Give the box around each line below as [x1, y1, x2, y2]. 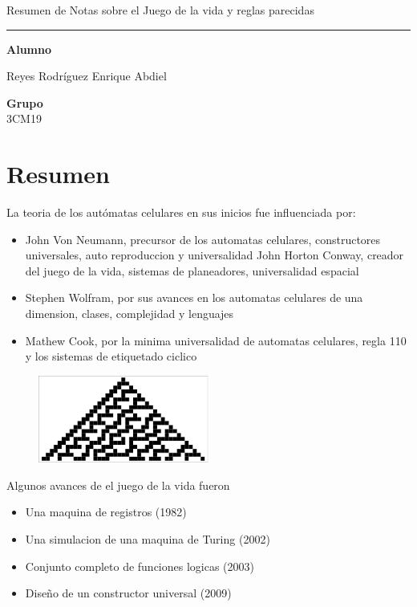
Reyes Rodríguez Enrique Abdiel [6, 67, 167, 84]
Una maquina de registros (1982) [25, 503, 187, 520]
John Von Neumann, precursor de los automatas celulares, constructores [25, 230, 381, 247]
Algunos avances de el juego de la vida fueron [6, 476, 230, 493]
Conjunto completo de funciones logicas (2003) [25, 557, 255, 574]
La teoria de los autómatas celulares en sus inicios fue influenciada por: [6, 204, 356, 221]
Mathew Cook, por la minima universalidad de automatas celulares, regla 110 [25, 332, 407, 348]
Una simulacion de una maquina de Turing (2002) [25, 531, 270, 548]
